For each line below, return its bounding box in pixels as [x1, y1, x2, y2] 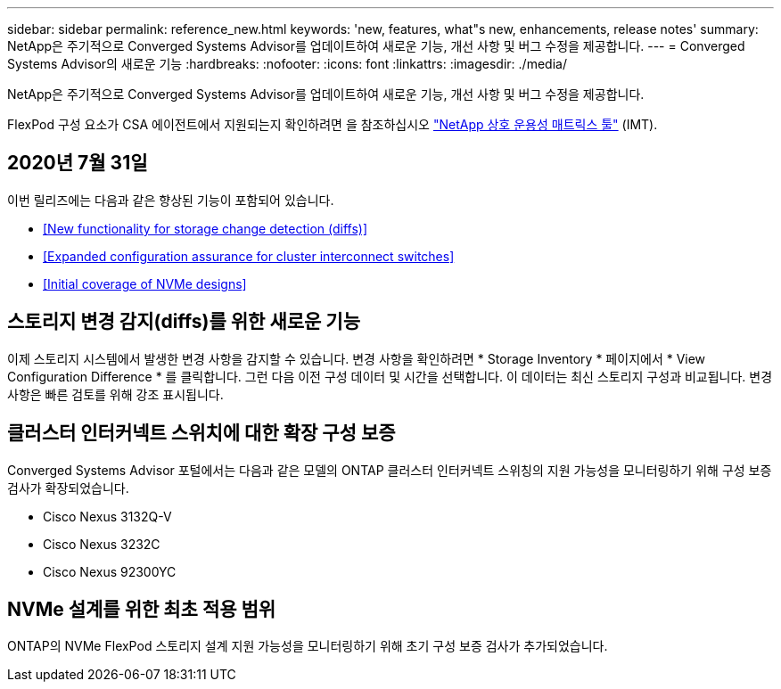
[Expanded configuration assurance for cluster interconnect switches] [43, 248, 455, 264]
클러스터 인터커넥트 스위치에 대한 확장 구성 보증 [7, 422, 396, 445]
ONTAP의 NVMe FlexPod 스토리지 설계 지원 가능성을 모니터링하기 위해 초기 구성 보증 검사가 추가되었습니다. [7, 638, 608, 654]
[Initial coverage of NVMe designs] [43, 275, 247, 291]
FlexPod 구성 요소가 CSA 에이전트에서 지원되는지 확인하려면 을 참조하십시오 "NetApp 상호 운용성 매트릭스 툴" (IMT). [7, 117, 658, 132]
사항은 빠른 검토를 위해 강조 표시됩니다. [7, 386, 224, 402]
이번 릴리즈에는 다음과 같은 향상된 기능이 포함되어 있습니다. [7, 192, 334, 208]
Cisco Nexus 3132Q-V [43, 508, 172, 524]
